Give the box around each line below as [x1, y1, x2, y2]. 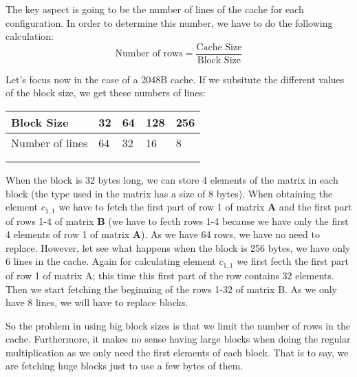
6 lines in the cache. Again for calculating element [6, 254, 216, 268]
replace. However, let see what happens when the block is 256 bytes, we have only [6, 240, 351, 255]
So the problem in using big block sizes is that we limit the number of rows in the [6, 318, 350, 332]
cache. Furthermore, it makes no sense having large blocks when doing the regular [6, 332, 351, 346]
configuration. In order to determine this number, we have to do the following [6, 15, 333, 30]
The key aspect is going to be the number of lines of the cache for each [6, 2, 304, 16]
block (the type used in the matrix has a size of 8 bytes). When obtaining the [6, 186, 333, 200]
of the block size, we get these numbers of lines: [6, 85, 206, 100]
